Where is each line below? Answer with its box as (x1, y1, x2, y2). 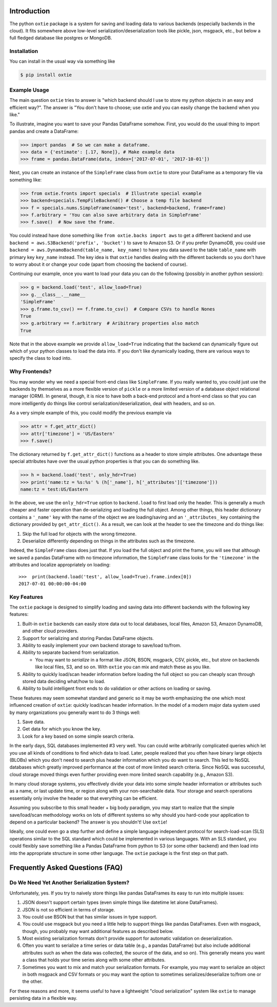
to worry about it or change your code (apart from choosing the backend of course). (9, 261, 188, 267)
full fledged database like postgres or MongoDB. (9, 35, 112, 41)
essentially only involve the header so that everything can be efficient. (9, 795, 158, 801)
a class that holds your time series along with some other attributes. (22, 957, 166, 963)
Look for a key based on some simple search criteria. (22, 733, 134, 739)
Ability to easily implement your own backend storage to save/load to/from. (22, 643, 182, 649)
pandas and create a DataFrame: (9, 128, 79, 134)
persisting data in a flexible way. (9, 995, 78, 1001)
